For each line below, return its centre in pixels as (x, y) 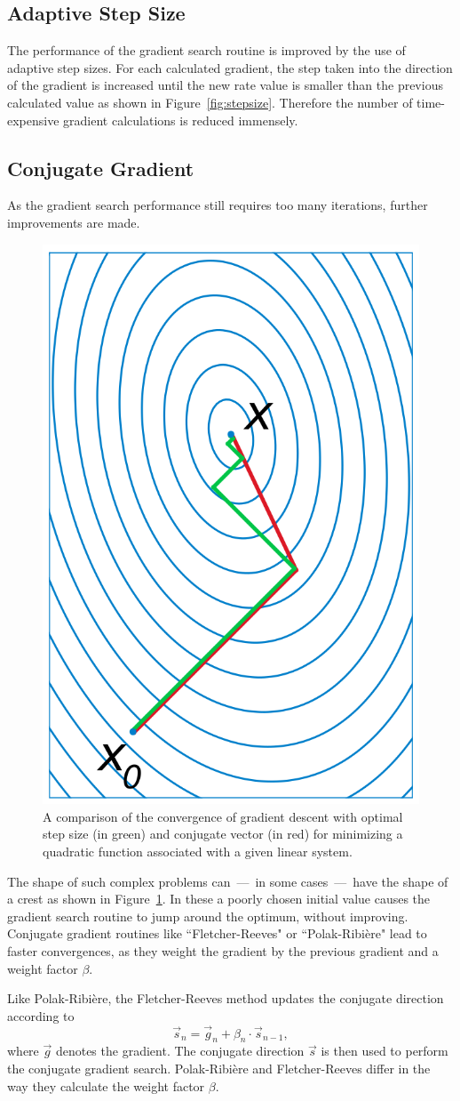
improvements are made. (74, 222)
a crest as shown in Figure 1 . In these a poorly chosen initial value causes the (219, 899)
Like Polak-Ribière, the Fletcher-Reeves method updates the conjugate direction (226, 998)
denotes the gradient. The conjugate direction (180, 1051)
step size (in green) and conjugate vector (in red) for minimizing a (223, 834)
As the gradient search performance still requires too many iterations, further (218, 205)
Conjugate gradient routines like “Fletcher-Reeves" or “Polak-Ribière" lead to (217, 933)
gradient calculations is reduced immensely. (181, 120)
